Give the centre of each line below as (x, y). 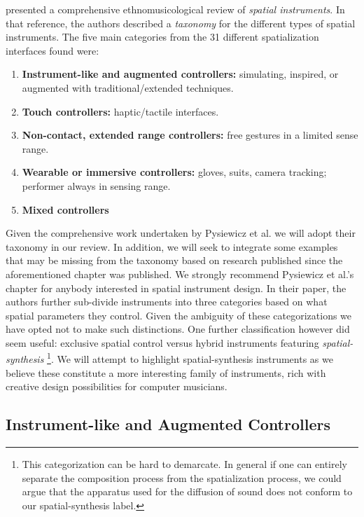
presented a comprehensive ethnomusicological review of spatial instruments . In (175, 9)
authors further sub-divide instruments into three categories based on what (167, 302)
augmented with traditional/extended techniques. (128, 87)
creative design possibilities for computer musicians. (117, 386)
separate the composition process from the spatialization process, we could (182, 477)
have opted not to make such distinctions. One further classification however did (178, 329)
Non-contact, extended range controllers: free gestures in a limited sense (190, 135)
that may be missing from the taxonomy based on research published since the (174, 260)
